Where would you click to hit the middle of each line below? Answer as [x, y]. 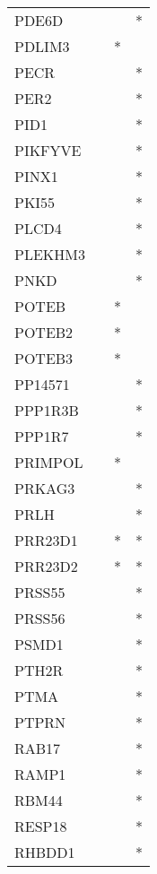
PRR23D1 [46, 540]
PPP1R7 [42, 436]
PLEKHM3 [50, 254]
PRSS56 [40, 618]
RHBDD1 [45, 852]
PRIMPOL [49, 462]
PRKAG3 [45, 488]
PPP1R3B [47, 410]
